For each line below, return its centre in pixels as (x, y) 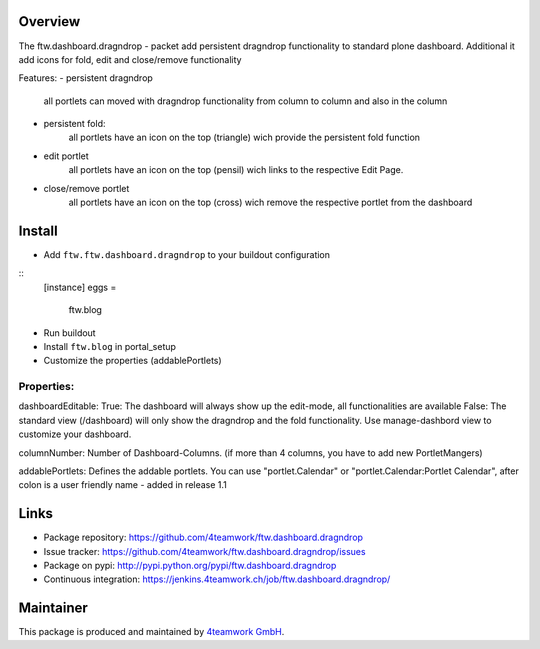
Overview (49, 21)
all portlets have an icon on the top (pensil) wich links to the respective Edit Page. (236, 170)
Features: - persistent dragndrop (86, 78)
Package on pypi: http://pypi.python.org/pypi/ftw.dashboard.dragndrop (190, 566)
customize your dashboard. (75, 434)
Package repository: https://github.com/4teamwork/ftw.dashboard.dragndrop (203, 537)
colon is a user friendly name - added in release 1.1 (122, 485)
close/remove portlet (86, 188)
